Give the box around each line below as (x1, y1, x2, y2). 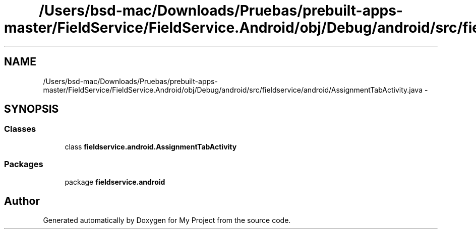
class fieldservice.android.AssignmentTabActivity (65, 142, 237, 151)
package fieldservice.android (65, 177, 165, 186)
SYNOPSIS (4, 103, 59, 116)
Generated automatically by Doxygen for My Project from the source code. (43, 216, 291, 225)
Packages (4, 159, 43, 170)
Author (4, 194, 40, 207)
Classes (4, 124, 36, 134)
